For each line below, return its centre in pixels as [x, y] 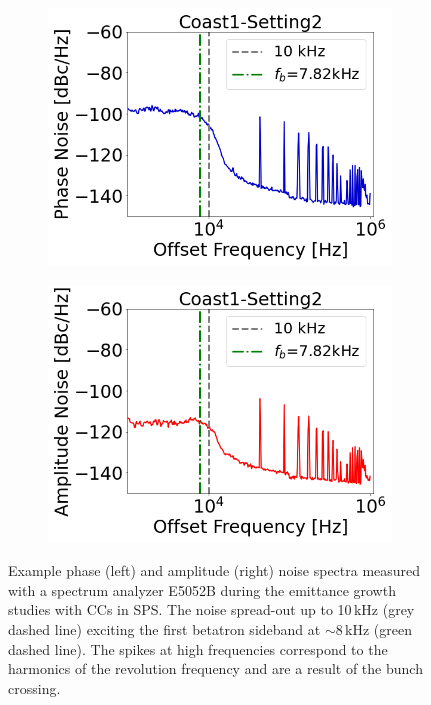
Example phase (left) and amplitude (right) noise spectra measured [214, 570]
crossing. [34, 687]
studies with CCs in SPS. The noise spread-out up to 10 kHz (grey [211, 609]
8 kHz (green [373, 628]
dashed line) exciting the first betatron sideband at [164, 628]
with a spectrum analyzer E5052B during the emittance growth [202, 589]
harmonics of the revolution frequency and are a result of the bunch [215, 668]
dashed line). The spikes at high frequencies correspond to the [198, 648]
